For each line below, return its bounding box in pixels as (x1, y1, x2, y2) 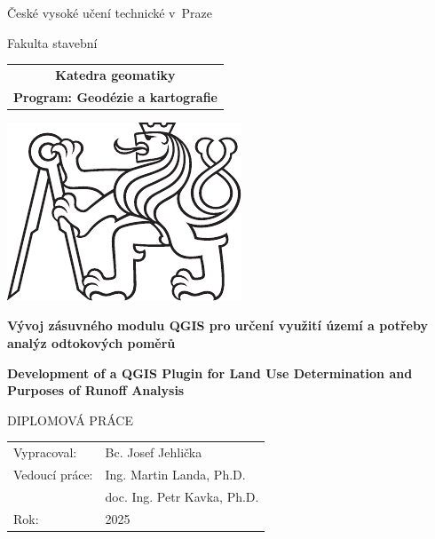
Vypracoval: (13, 443, 77, 462)
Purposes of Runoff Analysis (7, 381, 185, 400)
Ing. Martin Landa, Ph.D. (105, 465, 246, 484)
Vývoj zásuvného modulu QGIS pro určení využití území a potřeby (7, 316, 428, 335)
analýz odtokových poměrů (7, 334, 176, 353)
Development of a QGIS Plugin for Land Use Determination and (7, 363, 413, 382)
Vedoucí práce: (13, 465, 93, 484)
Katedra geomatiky (55, 65, 176, 83)
